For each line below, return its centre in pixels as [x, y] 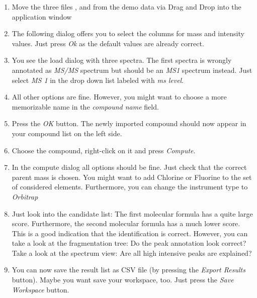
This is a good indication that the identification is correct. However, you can [130, 233]
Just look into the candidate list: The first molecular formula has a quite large [132, 213]
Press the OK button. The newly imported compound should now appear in [129, 123]
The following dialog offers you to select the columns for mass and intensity [128, 33]
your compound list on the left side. [67, 133]
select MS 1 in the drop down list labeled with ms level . [98, 80]
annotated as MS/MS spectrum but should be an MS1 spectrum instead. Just [132, 70]
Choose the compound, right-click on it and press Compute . [104, 150]
